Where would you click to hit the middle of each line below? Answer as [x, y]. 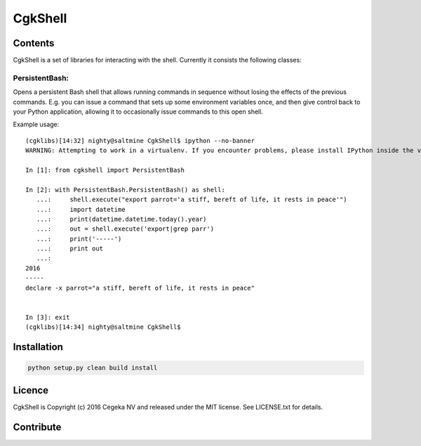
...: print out [70, 249]
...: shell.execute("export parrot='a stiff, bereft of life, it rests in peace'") [192, 200]
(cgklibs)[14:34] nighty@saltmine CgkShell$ [103, 327]
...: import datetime [81, 209]
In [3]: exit [48, 317]
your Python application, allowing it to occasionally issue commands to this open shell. [138, 111]
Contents [34, 43]
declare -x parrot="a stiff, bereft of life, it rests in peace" [140, 288]
